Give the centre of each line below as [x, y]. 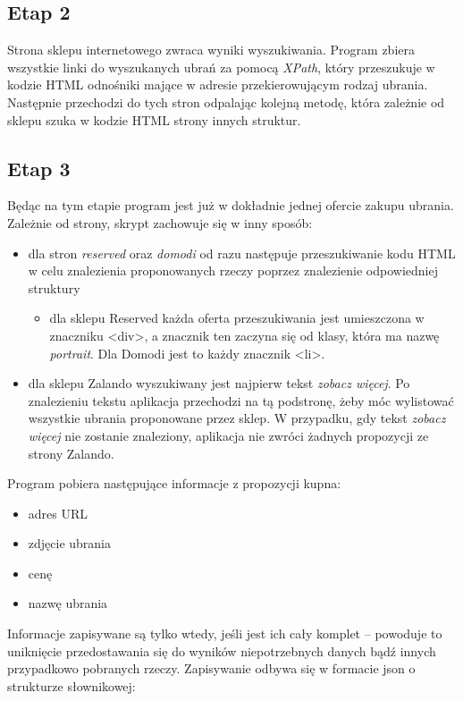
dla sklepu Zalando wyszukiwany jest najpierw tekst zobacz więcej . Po [219, 383]
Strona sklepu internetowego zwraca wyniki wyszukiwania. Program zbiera [211, 50]
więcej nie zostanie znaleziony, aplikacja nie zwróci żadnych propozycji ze [228, 435]
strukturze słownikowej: [72, 685]
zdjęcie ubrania [70, 543]
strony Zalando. [71, 453]
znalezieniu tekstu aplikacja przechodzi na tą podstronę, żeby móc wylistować [241, 400]
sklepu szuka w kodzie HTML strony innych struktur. [154, 119]
